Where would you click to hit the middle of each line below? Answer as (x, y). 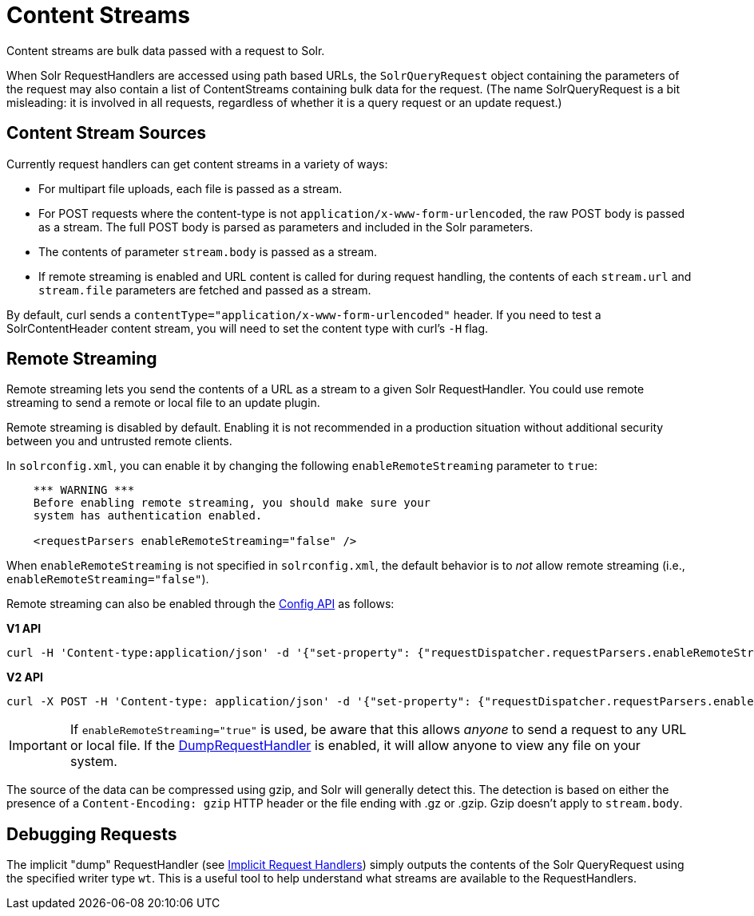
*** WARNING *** (84, 490)
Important (38, 746)
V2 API (25, 677)
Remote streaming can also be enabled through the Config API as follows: (200, 604)
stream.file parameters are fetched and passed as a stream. (205, 290)
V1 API (24, 629)
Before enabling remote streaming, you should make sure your (232, 503)
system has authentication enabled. (148, 516)
